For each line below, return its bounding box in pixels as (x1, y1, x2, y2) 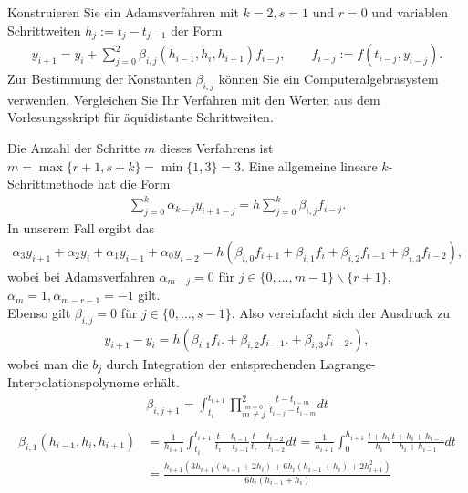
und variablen (371, 3, 448, 21)
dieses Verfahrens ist (159, 139, 274, 158)
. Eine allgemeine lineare (241, 156, 378, 175)
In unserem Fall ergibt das (7, 219, 155, 238)
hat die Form (97, 174, 171, 193)
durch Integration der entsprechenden (106, 354, 317, 373)
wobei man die (7, 354, 88, 373)
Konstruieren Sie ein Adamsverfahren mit (7, 3, 239, 21)
